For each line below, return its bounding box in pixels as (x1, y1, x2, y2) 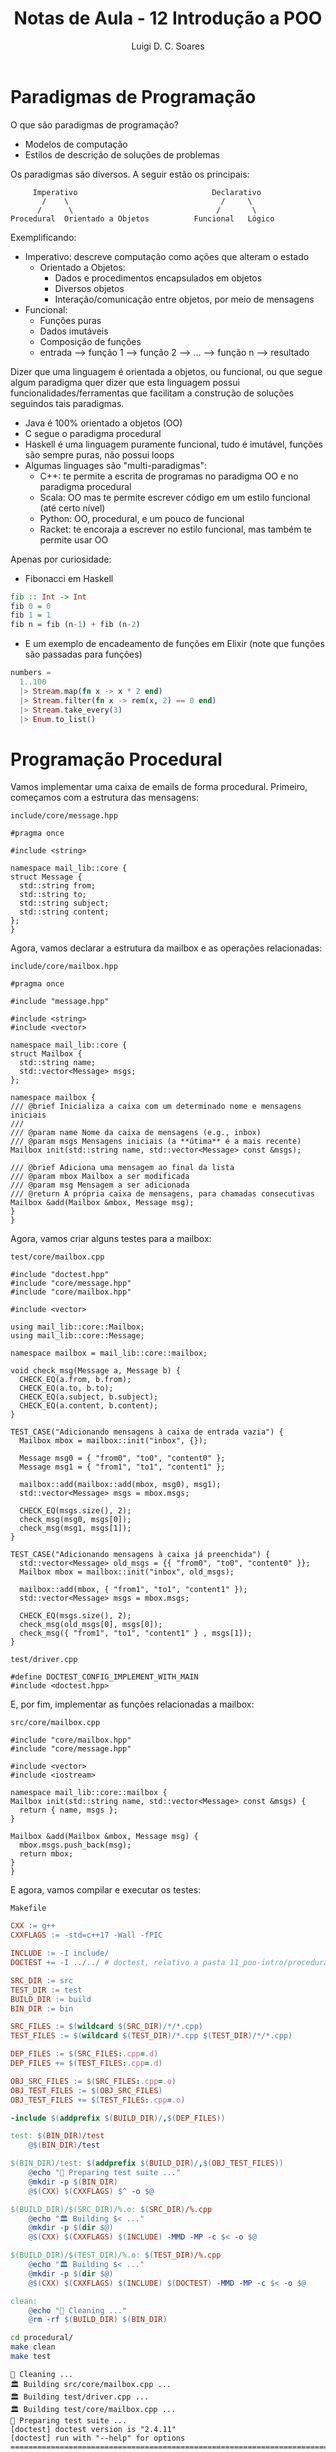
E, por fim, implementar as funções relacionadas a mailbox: (10, 1698, 255, 1711)
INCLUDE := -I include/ (10, 1948, 110, 1959)
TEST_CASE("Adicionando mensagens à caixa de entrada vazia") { (10, 1427, 284, 1437)
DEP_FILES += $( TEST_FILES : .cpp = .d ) (10, 2058, 163, 2068)
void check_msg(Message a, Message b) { (10, 1366, 182, 1376)
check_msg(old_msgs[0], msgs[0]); (19, 1620, 163, 1630)
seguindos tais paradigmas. (10, 397, 125, 409)
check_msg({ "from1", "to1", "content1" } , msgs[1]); (19, 1628, 253, 1639)
